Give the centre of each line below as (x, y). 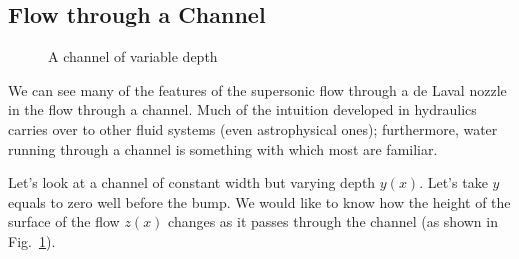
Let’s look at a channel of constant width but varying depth (192, 182)
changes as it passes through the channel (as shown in (333, 221)
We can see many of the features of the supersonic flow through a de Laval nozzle (257, 89)
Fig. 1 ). (32, 240)
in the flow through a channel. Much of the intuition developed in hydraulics (242, 109)
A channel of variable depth (133, 56)
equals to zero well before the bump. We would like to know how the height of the (259, 201)
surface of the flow (64, 221)
